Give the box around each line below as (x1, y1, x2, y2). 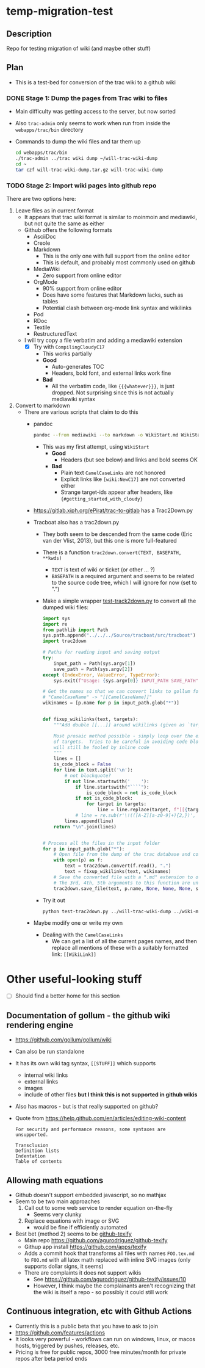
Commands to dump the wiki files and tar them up (15, 138, 142, 145)
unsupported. (15, 1132, 49, 1138)
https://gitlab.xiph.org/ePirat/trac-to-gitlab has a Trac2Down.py (33, 507, 193, 514)
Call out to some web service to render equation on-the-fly (24, 1204, 173, 1212)
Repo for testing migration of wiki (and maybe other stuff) (6, 45, 151, 52)
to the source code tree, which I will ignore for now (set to (51, 579, 197, 586)
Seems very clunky (33, 1211, 82, 1218)
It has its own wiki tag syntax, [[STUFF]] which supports (15, 1060, 156, 1067)
